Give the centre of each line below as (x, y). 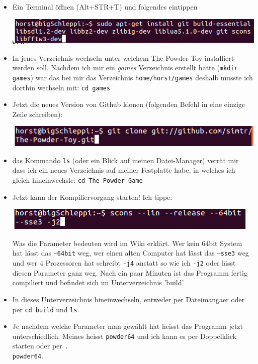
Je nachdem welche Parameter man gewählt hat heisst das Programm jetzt (128, 326)
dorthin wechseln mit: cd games (61, 87)
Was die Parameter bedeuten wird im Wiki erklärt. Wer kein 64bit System (127, 243)
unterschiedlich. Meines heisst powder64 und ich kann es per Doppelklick (124, 336)
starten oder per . (40, 346)
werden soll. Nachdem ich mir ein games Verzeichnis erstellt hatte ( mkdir (125, 68)
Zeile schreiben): (37, 114)
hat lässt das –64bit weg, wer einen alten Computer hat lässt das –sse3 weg (131, 253)
